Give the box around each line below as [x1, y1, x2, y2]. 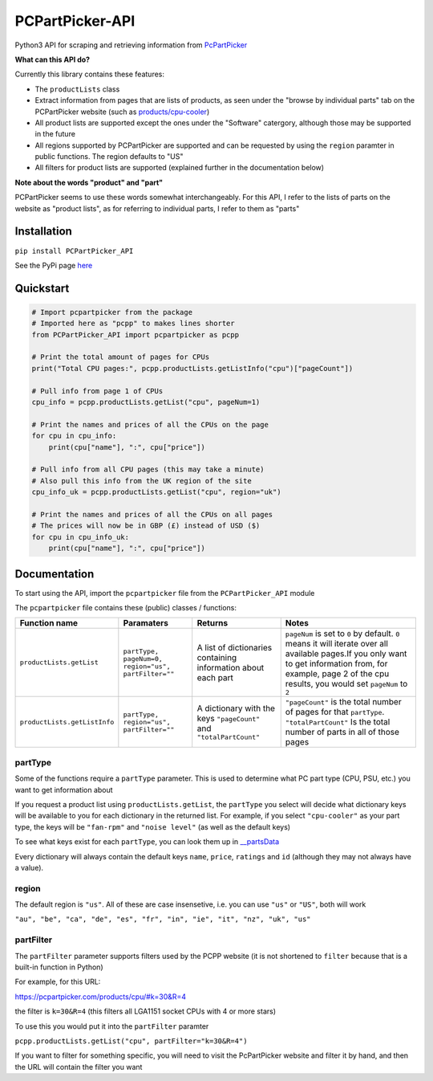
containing [196, 651, 237, 663]
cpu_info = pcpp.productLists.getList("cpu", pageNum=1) [31, 398, 261, 407]
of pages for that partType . [285, 707, 385, 718]
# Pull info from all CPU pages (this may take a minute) [31, 465, 265, 474]
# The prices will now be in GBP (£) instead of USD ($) [31, 521, 261, 530]
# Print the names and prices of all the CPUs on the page [31, 420, 269, 429]
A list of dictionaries [196, 642, 273, 653]
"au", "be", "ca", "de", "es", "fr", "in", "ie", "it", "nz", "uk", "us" [14, 915, 312, 924]
